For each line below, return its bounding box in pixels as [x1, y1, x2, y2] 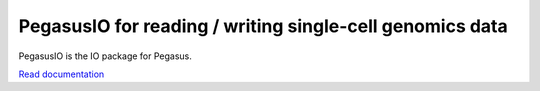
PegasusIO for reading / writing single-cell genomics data [18, 15, 509, 37]
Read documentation [18, 68, 105, 80]
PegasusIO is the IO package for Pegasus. [18, 50, 192, 62]
